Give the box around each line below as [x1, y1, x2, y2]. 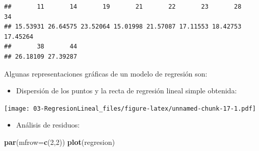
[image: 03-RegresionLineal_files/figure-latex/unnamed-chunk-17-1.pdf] [4, 105, 256, 112]
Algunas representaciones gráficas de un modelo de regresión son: [4, 68, 208, 79]
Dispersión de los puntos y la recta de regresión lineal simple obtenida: [16, 85, 237, 96]
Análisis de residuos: [16, 119, 80, 130]
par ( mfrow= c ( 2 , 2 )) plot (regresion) [4, 137, 115, 147]
